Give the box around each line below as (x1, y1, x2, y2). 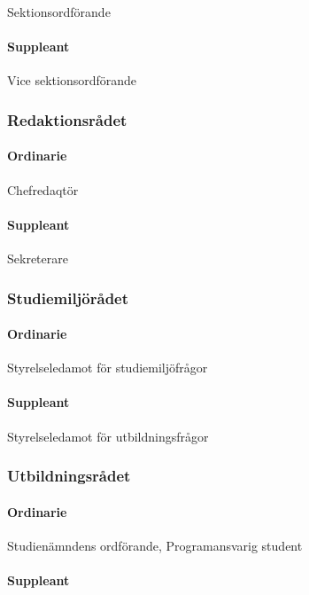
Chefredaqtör (7, 180, 79, 199)
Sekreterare (7, 249, 68, 268)
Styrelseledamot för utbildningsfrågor (7, 427, 209, 445)
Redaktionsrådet (7, 108, 127, 130)
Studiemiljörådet (7, 286, 129, 309)
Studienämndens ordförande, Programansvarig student (7, 536, 303, 554)
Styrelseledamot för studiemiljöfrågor (7, 358, 208, 377)
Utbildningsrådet (7, 465, 131, 487)
